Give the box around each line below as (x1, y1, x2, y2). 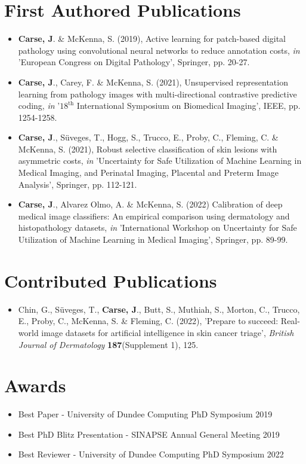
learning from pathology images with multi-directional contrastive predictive (18, 87, 297, 100)
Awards (4, 373, 66, 398)
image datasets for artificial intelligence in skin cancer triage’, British (41, 326, 294, 338)
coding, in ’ (18, 99, 60, 112)
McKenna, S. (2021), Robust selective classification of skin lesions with (18, 142, 277, 155)
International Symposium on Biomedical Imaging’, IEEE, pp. (76, 99, 301, 112)
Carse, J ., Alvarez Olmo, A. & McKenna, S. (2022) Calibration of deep (18, 198, 283, 210)
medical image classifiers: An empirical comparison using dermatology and (18, 209, 290, 222)
